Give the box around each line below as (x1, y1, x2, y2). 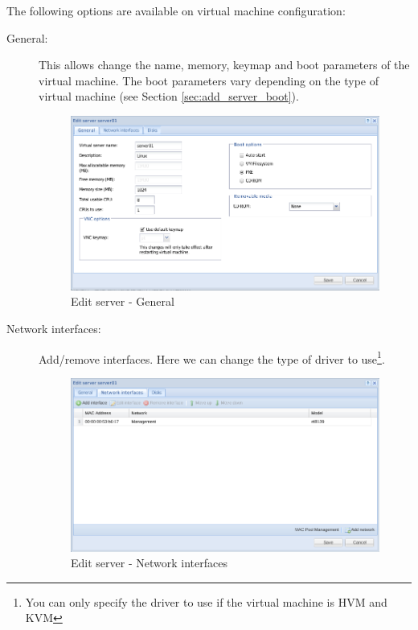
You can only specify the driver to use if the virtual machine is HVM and (25, 593, 387, 610)
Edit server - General (71, 293, 174, 310)
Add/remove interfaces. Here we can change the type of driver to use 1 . (39, 348, 385, 367)
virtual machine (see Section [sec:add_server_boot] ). (39, 88, 299, 105)
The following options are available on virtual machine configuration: (6, 2, 346, 19)
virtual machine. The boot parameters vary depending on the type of (39, 72, 379, 89)
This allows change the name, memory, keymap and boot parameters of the (39, 56, 410, 73)
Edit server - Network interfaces (71, 554, 227, 571)
